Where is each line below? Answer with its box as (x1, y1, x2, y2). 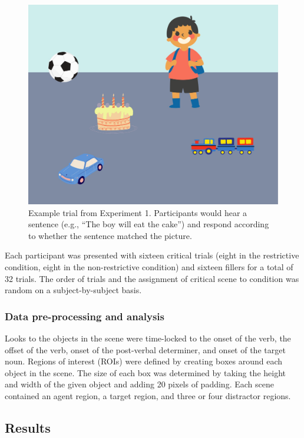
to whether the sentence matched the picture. (28, 229, 192, 241)
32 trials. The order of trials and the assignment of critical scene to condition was (5, 272, 299, 284)
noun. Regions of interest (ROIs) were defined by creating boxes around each (5, 355, 283, 367)
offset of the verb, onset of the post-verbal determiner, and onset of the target (5, 343, 286, 356)
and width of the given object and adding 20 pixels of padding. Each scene (5, 378, 274, 390)
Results (5, 419, 51, 437)
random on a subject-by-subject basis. (5, 284, 142, 296)
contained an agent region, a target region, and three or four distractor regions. (5, 390, 291, 402)
